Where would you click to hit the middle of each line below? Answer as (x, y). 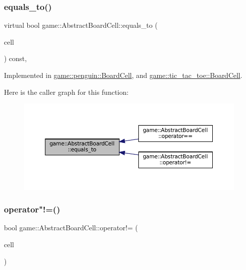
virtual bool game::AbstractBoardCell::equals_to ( (81, 25)
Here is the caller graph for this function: (66, 92)
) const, (15, 58)
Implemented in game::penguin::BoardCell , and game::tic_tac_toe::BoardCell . (123, 75)
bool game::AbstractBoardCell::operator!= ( (71, 228)
